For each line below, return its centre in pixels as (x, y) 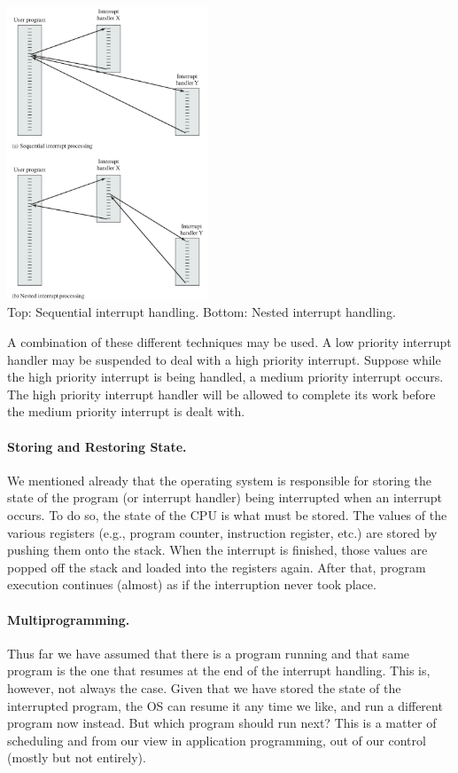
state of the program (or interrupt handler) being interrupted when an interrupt (225, 497)
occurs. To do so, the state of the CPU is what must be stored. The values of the (227, 515)
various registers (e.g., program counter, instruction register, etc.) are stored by (222, 532)
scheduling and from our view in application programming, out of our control (217, 740)
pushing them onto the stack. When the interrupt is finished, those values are (217, 550)
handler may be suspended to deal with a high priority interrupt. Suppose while (224, 359)
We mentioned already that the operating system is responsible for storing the (219, 480)
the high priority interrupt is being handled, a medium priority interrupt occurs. (225, 377)
